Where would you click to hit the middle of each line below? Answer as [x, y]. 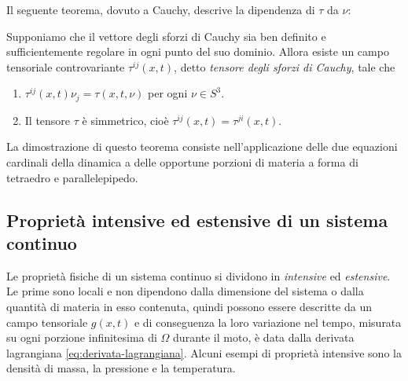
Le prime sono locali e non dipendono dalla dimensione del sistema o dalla [185, 291]
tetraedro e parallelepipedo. [72, 177]
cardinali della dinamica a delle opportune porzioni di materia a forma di [182, 162]
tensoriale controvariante [66, 66]
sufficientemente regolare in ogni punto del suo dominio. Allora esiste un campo [198, 51]
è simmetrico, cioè [125, 120]
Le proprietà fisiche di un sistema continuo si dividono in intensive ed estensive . [198, 275]
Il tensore [48, 120]
